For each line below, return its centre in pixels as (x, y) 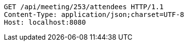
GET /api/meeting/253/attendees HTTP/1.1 (84, 7)
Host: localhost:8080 (45, 22)
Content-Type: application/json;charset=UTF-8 (94, 15)
